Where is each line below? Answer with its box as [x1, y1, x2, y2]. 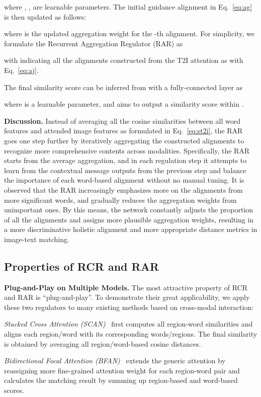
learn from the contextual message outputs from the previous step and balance [4, 165, 246, 175]
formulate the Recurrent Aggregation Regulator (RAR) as [4, 38, 183, 48]
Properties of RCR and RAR [4, 258, 159, 274]
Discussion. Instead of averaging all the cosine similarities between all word [4, 115, 240, 126]
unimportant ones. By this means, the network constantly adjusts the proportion [4, 204, 253, 215]
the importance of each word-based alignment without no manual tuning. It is [4, 175, 244, 185]
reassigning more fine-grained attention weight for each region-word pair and [4, 365, 240, 375]
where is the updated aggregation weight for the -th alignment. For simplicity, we [4, 28, 254, 39]
